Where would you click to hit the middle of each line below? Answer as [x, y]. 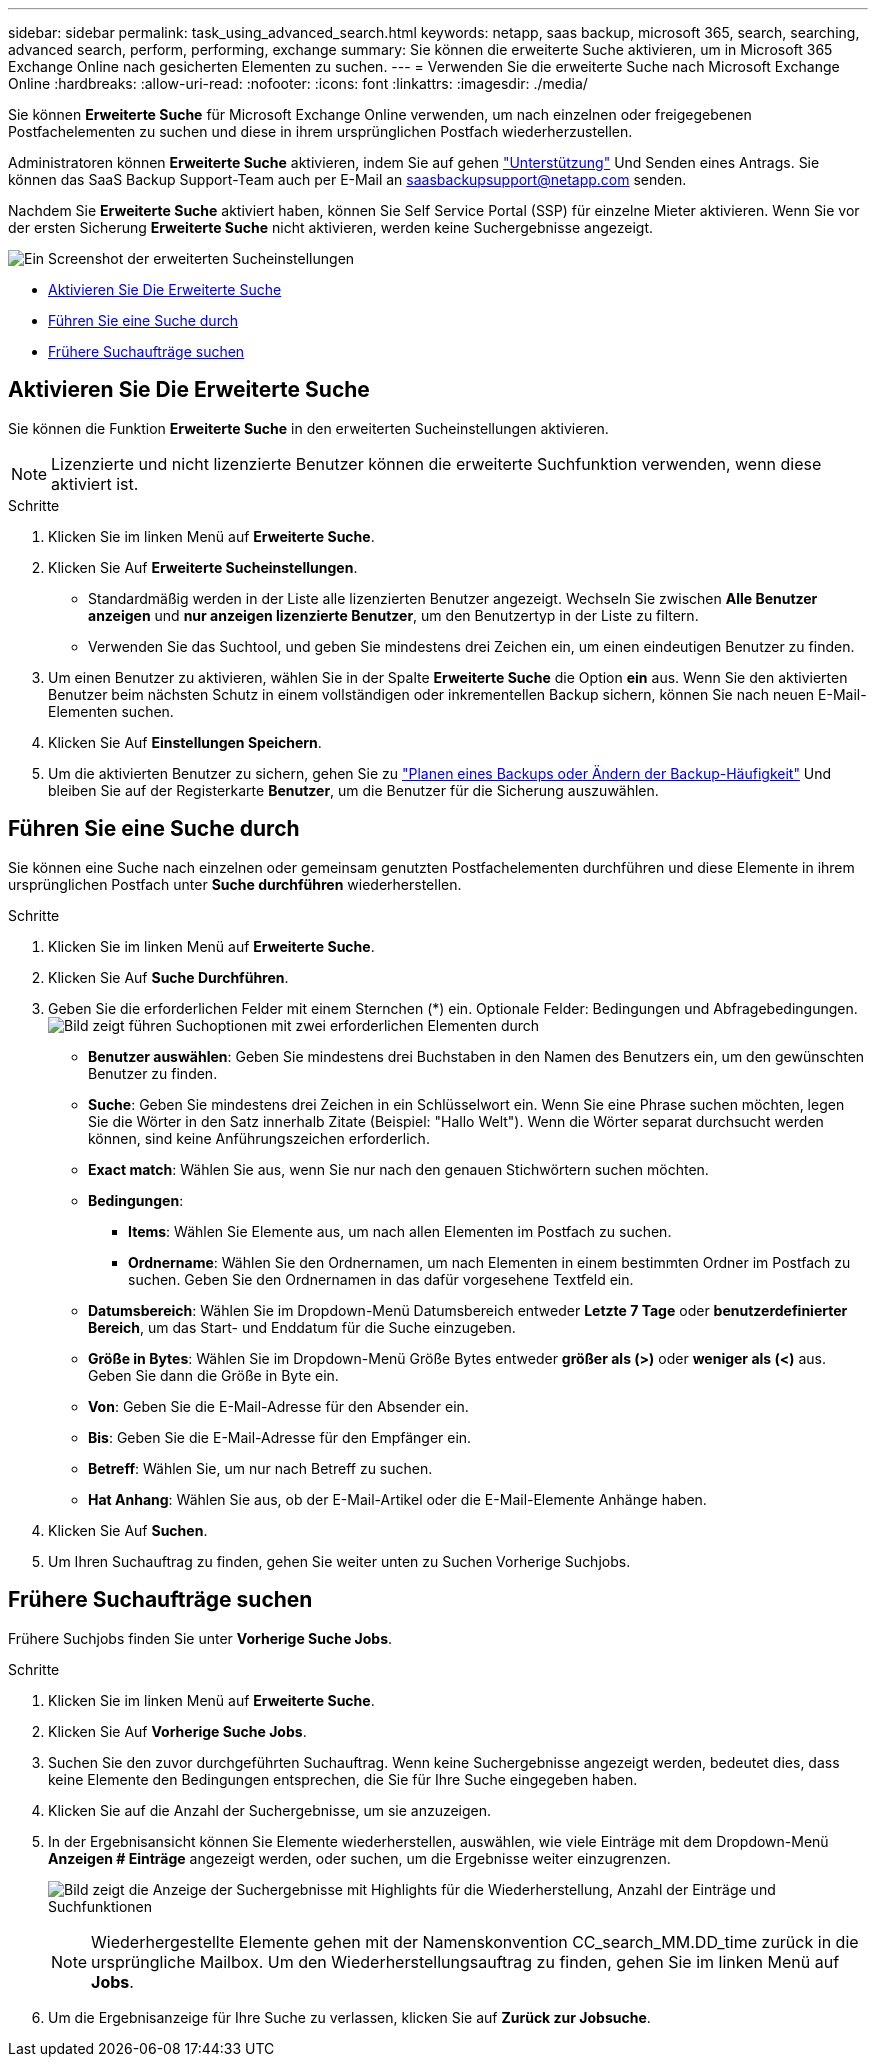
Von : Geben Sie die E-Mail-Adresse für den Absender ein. [278, 1406]
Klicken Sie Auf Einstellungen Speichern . [185, 742]
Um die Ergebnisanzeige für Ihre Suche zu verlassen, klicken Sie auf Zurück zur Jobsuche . [349, 2017]
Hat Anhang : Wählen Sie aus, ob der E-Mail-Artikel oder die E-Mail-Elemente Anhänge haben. [397, 1499]
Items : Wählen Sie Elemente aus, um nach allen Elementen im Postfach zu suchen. [400, 1231]
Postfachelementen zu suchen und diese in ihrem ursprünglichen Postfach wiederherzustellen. [320, 131]
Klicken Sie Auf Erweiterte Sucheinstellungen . [203, 567]
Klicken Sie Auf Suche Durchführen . [168, 977]
